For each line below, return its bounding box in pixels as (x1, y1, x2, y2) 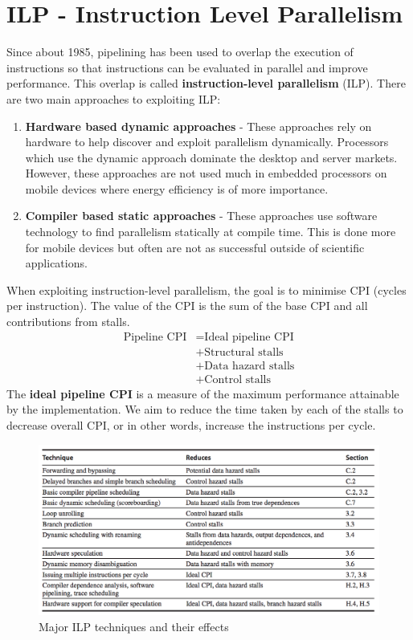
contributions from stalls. (6, 313, 130, 330)
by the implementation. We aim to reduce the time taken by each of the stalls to (6, 401, 403, 418)
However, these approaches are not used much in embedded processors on (25, 165, 387, 181)
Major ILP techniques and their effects (39, 618, 229, 634)
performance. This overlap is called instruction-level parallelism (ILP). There (6, 75, 406, 92)
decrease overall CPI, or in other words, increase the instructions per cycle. (6, 416, 376, 433)
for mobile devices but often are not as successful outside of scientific (25, 238, 365, 255)
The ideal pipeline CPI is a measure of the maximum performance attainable (6, 385, 399, 402)
